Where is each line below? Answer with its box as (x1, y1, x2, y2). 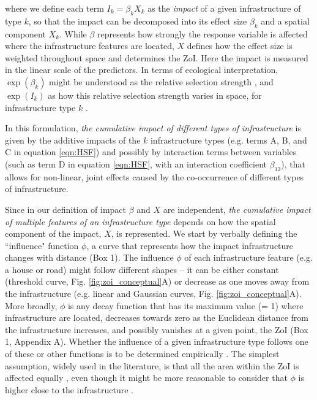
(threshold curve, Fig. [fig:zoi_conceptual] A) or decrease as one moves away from (5, 275, 310, 288)
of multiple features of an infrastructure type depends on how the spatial (5, 215, 276, 228)
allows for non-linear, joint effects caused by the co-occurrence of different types (5, 170, 304, 183)
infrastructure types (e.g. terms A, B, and (150, 133, 307, 146)
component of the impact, (5, 227, 102, 240)
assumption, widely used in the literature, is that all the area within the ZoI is (5, 359, 299, 372)
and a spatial (261, 14, 310, 27)
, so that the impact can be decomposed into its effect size (28, 14, 247, 27)
